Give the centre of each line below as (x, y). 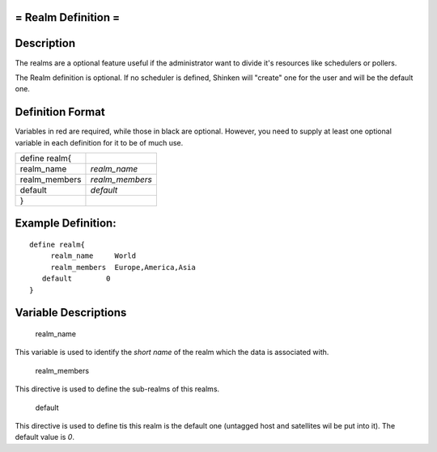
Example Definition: (66, 224)
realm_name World (93, 256)
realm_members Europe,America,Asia (123, 267)
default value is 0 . (45, 437)
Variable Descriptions (71, 313)
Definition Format (60, 112)
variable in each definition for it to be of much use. (99, 142)
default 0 (76, 279)
